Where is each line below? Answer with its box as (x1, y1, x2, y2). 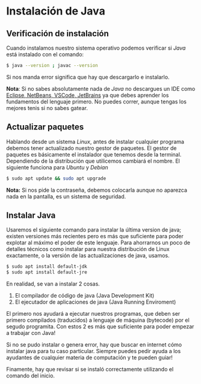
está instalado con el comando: (6, 51, 84, 58)
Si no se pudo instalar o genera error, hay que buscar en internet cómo (6, 341, 182, 348)
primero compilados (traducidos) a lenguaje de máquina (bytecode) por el (6, 316, 190, 324)
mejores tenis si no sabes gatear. (6, 104, 88, 111)
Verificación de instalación (6, 28, 110, 39)
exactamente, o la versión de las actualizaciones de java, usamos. (6, 252, 170, 259)
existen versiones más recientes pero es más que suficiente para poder (6, 233, 184, 240)
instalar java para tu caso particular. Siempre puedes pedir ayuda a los (6, 348, 181, 355)
